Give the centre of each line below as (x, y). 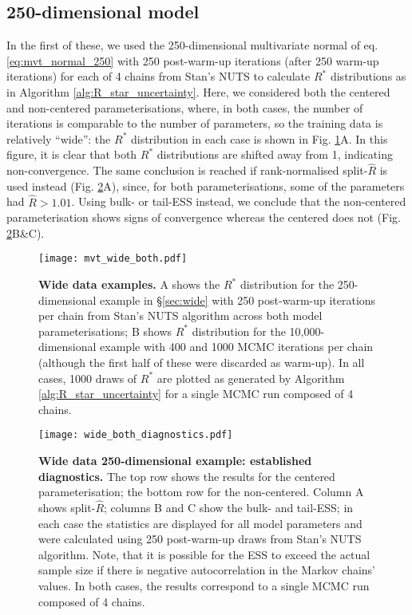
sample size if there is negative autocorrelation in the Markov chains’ (207, 570)
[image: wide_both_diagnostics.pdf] (136, 435)
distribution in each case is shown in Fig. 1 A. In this (259, 138)
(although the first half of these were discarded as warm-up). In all (202, 362)
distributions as (368, 76)
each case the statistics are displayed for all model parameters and (200, 523)
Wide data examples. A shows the (129, 284)
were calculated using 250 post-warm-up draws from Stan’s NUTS (200, 539)
